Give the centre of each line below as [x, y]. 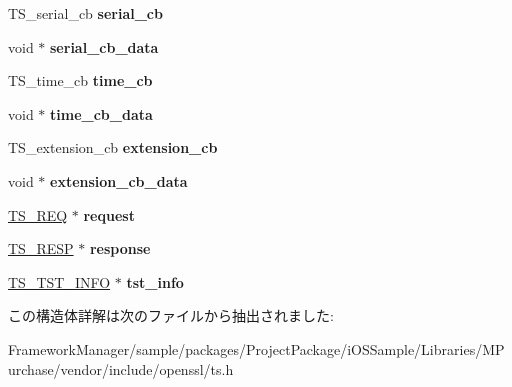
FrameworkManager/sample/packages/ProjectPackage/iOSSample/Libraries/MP [256, 348]
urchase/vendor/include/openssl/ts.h [121, 368]
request [109, 214]
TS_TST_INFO [59, 281]
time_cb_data [101, 113]
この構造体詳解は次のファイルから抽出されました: [171, 315]
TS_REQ [38, 214]
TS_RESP [41, 248]
